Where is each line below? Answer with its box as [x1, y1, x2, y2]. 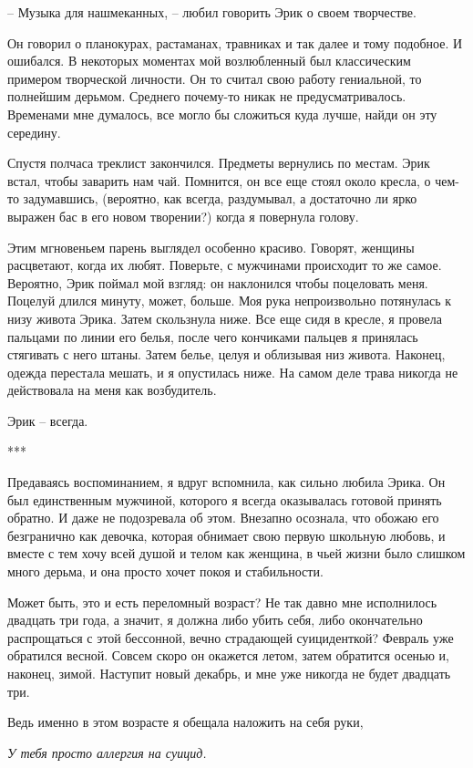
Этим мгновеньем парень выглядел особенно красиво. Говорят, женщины [7, 237, 415, 256]
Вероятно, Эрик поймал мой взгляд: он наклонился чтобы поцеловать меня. [7, 273, 428, 292]
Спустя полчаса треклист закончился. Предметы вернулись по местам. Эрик [7, 153, 430, 172]
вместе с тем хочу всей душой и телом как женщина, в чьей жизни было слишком [7, 544, 466, 563]
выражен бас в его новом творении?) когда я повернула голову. [7, 206, 359, 225]
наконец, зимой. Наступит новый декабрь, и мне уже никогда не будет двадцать [7, 664, 451, 682]
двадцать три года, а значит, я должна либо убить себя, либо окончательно [7, 610, 423, 629]
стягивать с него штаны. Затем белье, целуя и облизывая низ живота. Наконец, [7, 345, 446, 364]
